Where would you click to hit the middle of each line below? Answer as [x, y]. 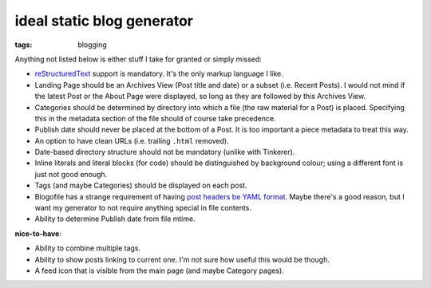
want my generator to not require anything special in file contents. [143, 208]
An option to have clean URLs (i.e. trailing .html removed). [132, 140]
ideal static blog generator [104, 21]
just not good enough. [71, 174]
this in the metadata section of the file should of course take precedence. [155, 118]
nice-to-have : [38, 233]
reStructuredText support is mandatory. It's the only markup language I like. [159, 74]
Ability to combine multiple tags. [88, 248]
